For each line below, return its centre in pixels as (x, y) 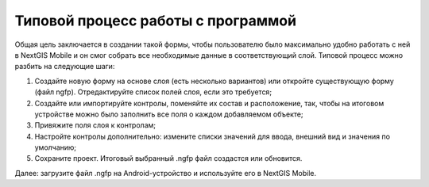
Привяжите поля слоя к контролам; (95, 125)
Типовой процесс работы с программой (156, 21)
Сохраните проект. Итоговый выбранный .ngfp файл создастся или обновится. (168, 158)
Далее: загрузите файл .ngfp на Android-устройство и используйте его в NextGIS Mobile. (166, 173)
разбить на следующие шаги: (65, 67)
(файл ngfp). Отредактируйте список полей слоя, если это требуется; (153, 92)
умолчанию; (56, 147)
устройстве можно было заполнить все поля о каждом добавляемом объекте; (169, 114)
